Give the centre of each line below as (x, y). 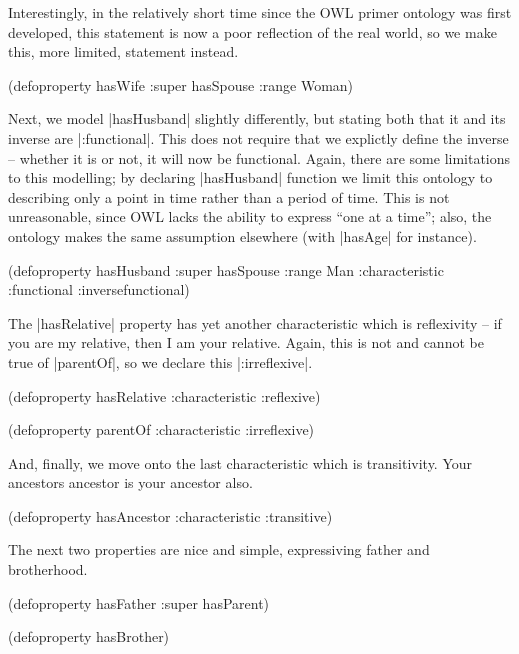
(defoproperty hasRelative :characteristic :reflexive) (164, 395)
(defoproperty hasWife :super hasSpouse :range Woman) (181, 84)
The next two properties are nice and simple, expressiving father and (219, 549)
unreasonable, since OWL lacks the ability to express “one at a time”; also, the (250, 216)
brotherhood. (48, 569)
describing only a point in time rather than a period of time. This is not (229, 196)
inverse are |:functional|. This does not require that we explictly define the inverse (258, 137)
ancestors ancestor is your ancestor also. (130, 482)
